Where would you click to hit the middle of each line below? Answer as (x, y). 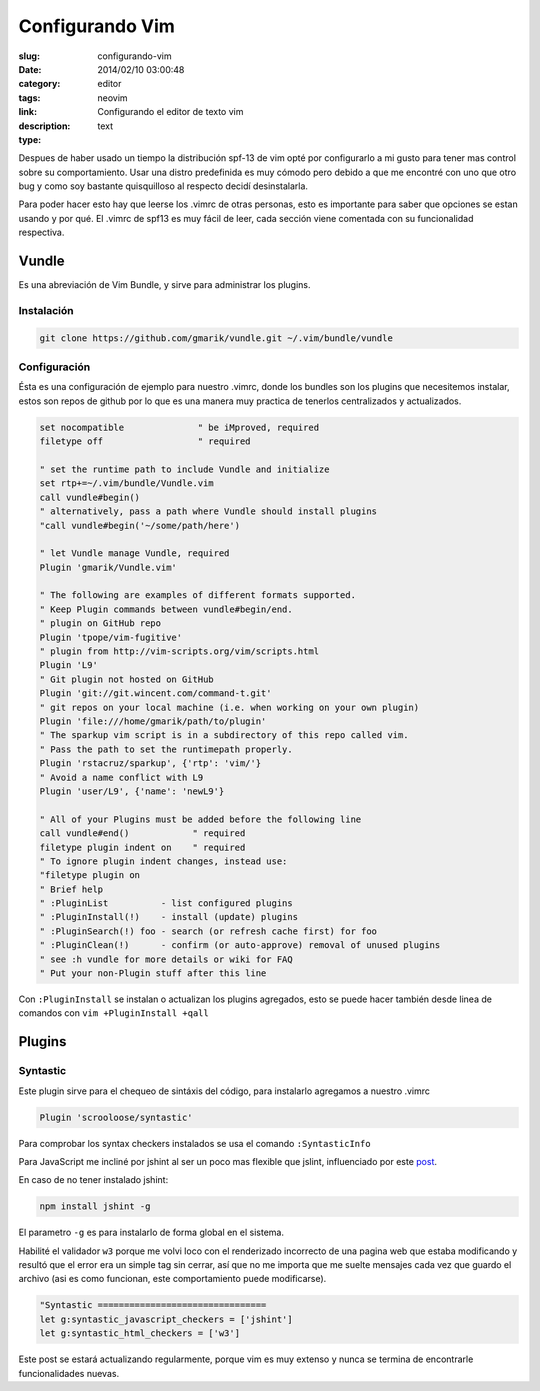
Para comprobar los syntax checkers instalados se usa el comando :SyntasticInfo (194, 1143)
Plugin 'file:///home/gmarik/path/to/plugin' (153, 721)
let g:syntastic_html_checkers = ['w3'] (139, 1333)
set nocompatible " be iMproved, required (179, 427)
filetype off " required (145, 441)
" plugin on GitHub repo (100, 623)
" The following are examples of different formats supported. (198, 595)
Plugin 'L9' (69, 665)
